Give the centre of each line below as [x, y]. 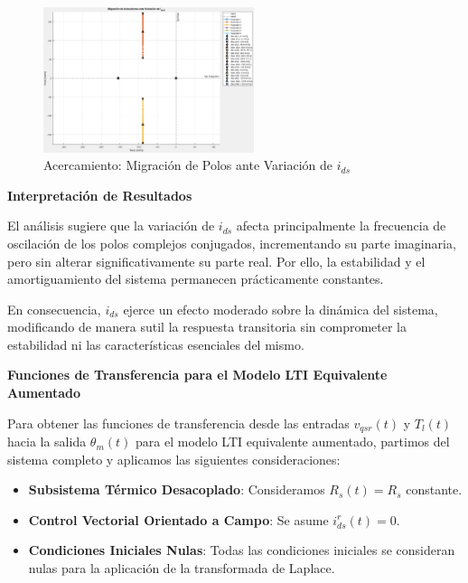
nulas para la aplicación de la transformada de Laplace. [182, 568]
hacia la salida [47, 442]
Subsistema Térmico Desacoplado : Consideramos [177, 489]
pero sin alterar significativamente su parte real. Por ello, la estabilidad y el [216, 261]
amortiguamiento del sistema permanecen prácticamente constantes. [196, 279]
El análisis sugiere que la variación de [111, 226]
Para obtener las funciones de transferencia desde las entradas [178, 423]
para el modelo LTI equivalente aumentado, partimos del [293, 442]
